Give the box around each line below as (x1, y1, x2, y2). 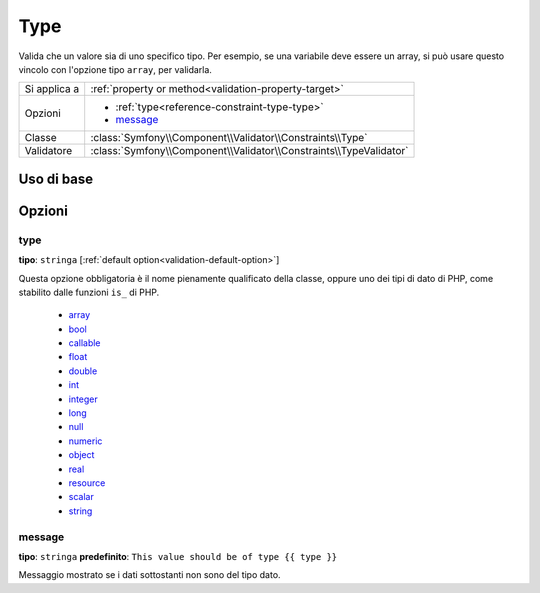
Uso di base (18, 170, 94, 187)
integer (68, 393, 99, 405)
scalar (68, 491, 94, 503)
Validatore (24, 144, 73, 158)
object (68, 449, 95, 461)
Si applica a (24, 82, 80, 96)
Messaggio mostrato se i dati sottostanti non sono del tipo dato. (18, 569, 281, 581)
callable (68, 337, 101, 349)
